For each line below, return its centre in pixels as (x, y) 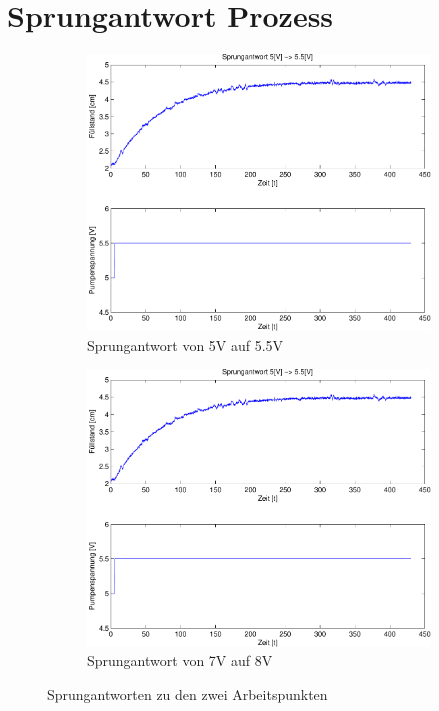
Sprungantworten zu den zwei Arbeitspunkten (187, 693)
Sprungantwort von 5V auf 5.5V (185, 344)
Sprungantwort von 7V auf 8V (180, 660)
